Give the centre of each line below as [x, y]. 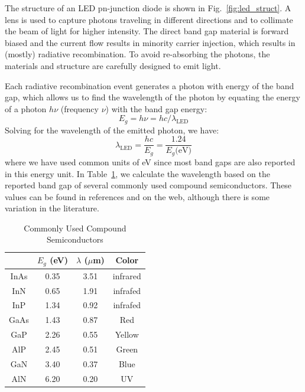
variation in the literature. [52, 208]
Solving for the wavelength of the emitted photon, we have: [112, 130]
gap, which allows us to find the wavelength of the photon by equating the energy [152, 97]
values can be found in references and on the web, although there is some [137, 196]
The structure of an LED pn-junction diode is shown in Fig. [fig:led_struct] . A [148, 8]
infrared [127, 275]
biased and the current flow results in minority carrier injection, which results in [150, 42]
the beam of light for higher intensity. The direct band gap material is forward [147, 31]
